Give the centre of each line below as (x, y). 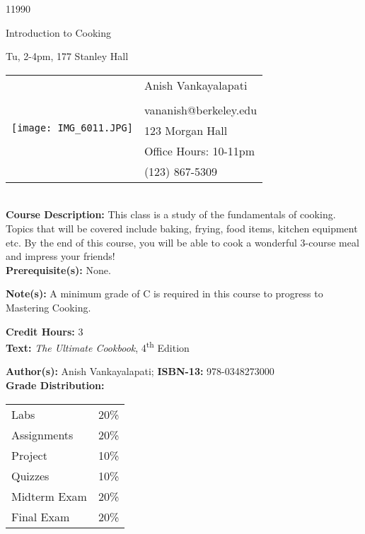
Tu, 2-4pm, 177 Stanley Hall (67, 56)
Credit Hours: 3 (45, 331)
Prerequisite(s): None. (58, 269)
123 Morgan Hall (186, 130)
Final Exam (41, 516)
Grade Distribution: (55, 385)
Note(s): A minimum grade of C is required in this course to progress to (164, 293)
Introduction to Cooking (59, 32)
